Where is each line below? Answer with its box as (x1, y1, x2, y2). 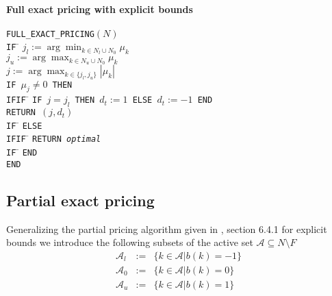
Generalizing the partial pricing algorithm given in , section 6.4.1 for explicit (6, 221, 327, 236)
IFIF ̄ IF (6, 92, 42, 106)
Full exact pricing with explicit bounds (6, 1, 193, 16)
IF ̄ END (6, 145, 38, 159)
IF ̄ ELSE (6, 117, 42, 132)
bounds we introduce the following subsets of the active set (6, 235, 253, 249)
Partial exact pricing (6, 189, 155, 210)
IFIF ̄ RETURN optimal (6, 131, 101, 145)
